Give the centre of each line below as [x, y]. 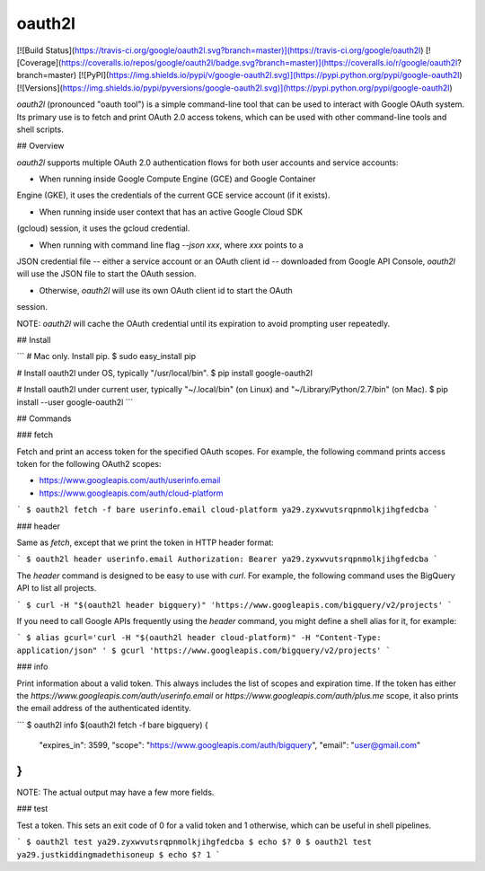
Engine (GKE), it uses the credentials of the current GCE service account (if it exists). [173, 195]
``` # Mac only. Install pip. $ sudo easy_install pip [106, 356]
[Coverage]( [39, 62]
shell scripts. [40, 129]
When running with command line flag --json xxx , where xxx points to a [172, 245]
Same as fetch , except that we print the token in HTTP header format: [145, 542]
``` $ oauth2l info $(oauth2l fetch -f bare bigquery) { [112, 725]
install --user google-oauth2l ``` [75, 402]
